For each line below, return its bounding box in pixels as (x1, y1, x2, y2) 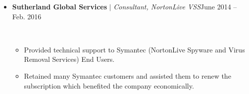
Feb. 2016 (12, 11, 42, 21)
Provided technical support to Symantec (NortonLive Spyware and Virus (24, 44, 245, 54)
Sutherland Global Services (12, 1, 107, 11)
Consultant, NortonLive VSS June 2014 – (113, 1, 237, 11)
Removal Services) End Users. (24, 54, 115, 64)
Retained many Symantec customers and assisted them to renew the (24, 70, 231, 81)
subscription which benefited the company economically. (24, 80, 194, 91)
